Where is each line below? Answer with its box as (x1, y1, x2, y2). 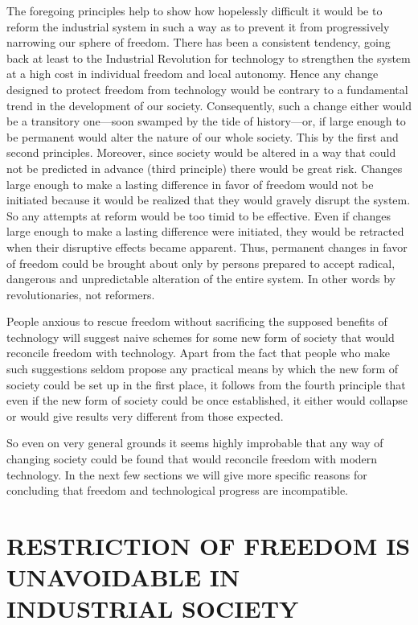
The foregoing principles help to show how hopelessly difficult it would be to (6, 2, 383, 19)
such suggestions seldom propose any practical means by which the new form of (6, 360, 399, 377)
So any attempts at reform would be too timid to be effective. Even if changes (6, 207, 391, 224)
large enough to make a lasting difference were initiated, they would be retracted (6, 223, 404, 240)
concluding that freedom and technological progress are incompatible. (6, 482, 348, 499)
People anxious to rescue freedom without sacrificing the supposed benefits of (6, 313, 387, 330)
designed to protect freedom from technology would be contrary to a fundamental (6, 80, 408, 97)
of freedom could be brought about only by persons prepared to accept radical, (6, 254, 395, 271)
